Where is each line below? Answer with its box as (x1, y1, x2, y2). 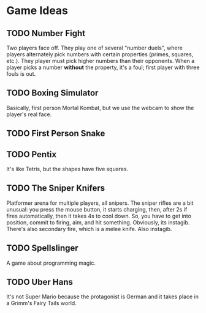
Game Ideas (6, 4, 69, 18)
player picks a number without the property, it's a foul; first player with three (6, 64, 200, 71)
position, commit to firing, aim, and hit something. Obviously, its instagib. (6, 218, 190, 226)
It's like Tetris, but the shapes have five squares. (6, 166, 129, 173)
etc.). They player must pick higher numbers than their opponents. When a (6, 57, 195, 64)
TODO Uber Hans (6, 277, 74, 287)
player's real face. (6, 111, 52, 118)
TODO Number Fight (6, 28, 86, 39)
